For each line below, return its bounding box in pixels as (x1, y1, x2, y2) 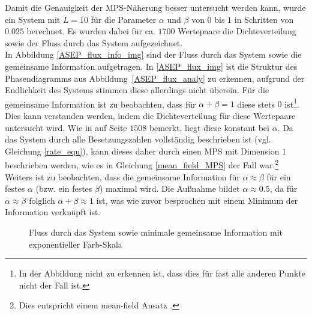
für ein (266, 170, 291, 183)
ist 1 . (284, 96, 299, 110)
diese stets (237, 97, 275, 110)
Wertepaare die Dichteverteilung (178, 25, 296, 37)
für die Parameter (91, 13, 157, 25)
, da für (269, 182, 298, 195)
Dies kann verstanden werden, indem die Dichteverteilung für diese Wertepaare (5, 109, 296, 121)
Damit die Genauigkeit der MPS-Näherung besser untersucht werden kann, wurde (5, 1, 306, 13)
